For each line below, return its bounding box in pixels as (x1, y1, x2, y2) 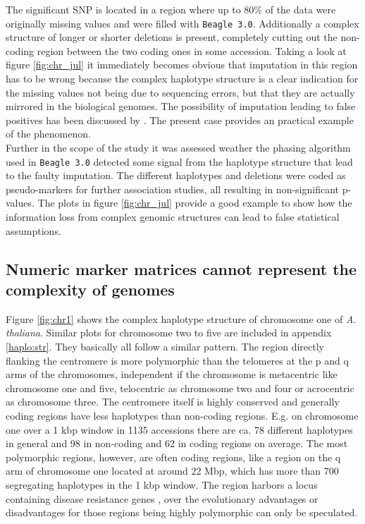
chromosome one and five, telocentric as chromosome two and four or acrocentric (6, 380, 354, 395)
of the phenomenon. (6, 126, 91, 141)
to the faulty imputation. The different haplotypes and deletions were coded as (6, 168, 346, 183)
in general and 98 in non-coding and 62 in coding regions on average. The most (6, 436, 348, 451)
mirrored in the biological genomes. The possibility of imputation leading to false (6, 99, 356, 114)
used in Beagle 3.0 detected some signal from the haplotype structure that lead (6, 154, 353, 169)
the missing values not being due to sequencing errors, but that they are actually (6, 85, 355, 99)
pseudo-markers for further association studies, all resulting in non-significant (6, 181, 340, 196)
